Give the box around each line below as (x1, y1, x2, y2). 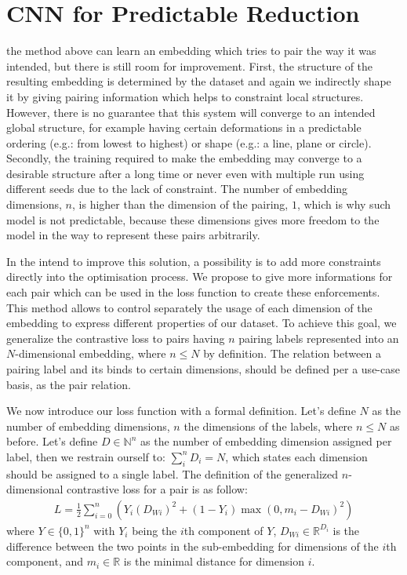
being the (132, 522, 177, 538)
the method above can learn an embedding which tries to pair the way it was (6, 42, 376, 59)
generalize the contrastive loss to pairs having (6, 329, 225, 346)
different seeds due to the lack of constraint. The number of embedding (6, 180, 348, 197)
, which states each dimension (225, 448, 368, 464)
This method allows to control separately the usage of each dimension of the (6, 299, 372, 315)
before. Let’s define (6, 433, 98, 449)
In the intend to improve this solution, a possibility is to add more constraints (6, 253, 381, 269)
